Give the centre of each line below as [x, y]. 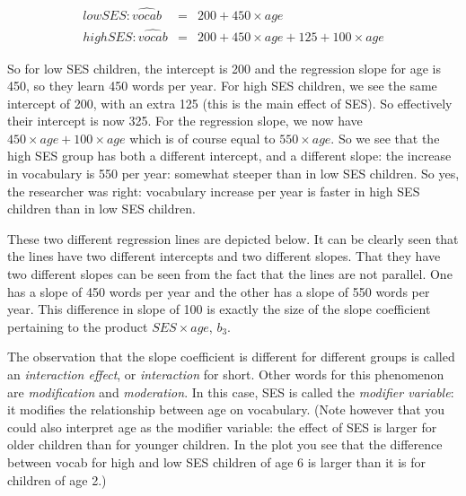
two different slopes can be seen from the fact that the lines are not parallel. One [230, 274]
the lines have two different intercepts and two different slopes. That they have [224, 256]
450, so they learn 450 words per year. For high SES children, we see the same [222, 86]
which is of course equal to [202, 138]
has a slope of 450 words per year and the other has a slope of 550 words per [219, 291]
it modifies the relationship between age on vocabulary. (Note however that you [226, 409]
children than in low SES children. [101, 209]
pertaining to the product [78, 326]
